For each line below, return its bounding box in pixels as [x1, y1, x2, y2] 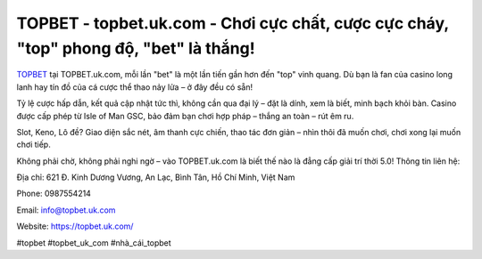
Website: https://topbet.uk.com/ [16, 221, 134, 231]
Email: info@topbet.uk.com [16, 205, 116, 215]
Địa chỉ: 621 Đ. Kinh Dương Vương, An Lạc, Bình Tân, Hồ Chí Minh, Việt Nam [16, 172, 295, 182]
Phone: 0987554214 [16, 188, 91, 199]
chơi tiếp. [16, 139, 51, 150]
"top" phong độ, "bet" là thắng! [16, 38, 255, 58]
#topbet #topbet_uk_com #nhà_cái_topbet [16, 237, 171, 248]
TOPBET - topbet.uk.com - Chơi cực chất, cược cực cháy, [16, 13, 450, 33]
